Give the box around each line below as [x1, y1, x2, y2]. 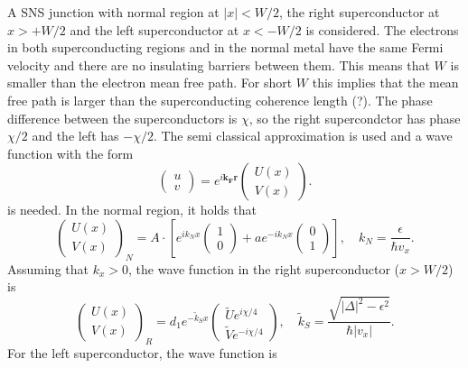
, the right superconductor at [278, 3, 440, 21]
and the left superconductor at [70, 20, 239, 39]
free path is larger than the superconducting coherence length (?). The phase [7, 90, 433, 109]
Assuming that [7, 259, 89, 278]
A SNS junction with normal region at [7, 3, 220, 21]
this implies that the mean [312, 73, 459, 92]
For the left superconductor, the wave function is [7, 343, 277, 362]
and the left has [32, 126, 119, 145]
